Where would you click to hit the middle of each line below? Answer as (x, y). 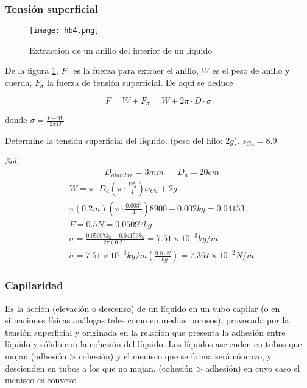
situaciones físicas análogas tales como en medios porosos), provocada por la (147, 320)
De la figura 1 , (32, 70)
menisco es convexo (41, 380)
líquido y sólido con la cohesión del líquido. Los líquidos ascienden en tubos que (153, 344)
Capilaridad (34, 285)
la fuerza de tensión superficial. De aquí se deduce (140, 83)
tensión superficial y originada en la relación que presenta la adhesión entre (145, 332)
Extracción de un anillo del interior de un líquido (121, 50)
